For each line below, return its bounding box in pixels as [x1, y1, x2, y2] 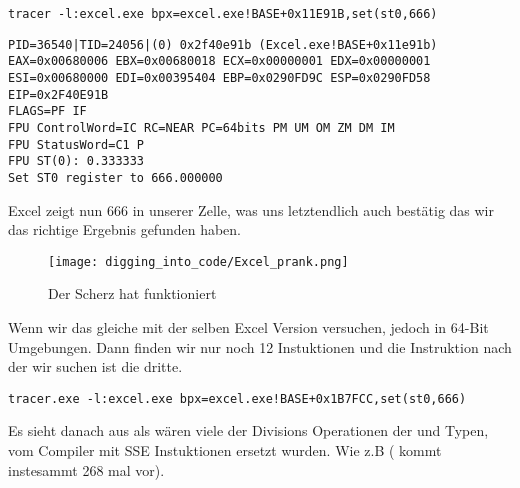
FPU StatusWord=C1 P [8, 137, 145, 152]
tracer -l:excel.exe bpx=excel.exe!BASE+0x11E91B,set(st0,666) [8, 7, 438, 21]
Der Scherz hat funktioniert [48, 283, 217, 304]
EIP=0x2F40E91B [8, 87, 109, 102]
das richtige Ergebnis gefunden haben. [8, 219, 242, 240]
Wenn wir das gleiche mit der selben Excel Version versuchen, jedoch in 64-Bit [8, 317, 489, 337]
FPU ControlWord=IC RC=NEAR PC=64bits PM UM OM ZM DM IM [8, 120, 395, 135]
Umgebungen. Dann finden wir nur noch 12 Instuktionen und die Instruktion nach [8, 336, 512, 357]
